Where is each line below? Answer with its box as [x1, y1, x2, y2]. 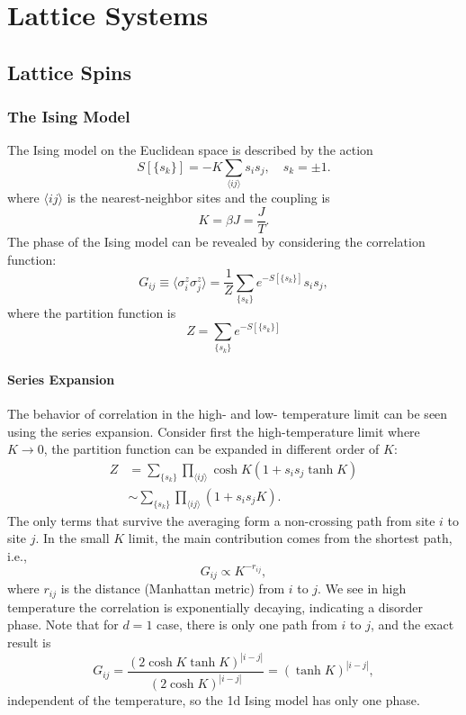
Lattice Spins [7, 58, 132, 86]
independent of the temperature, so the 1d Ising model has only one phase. [7, 691, 420, 710]
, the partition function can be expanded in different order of [43, 439, 380, 458]
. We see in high [318, 579, 407, 598]
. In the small [35, 529, 110, 548]
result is [7, 632, 51, 651]
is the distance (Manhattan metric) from [60, 579, 285, 598]
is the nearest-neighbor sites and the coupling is [67, 188, 330, 207]
